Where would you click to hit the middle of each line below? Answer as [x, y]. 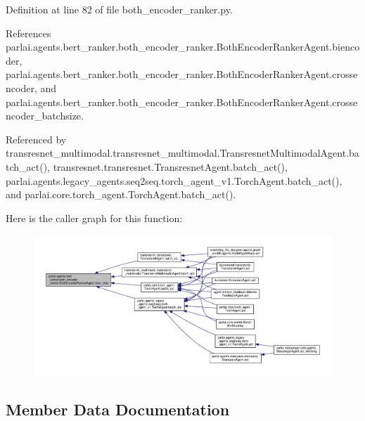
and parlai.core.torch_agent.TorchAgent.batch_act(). [121, 194]
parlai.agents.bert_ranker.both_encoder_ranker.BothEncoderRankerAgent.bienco [183, 47]
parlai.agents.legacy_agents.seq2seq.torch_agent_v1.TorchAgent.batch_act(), [174, 180]
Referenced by [36, 139]
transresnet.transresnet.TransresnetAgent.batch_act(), [170, 166]
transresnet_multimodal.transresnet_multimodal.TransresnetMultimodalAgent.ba [182, 153]
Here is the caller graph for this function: [94, 218]
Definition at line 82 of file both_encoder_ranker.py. [119, 9]
